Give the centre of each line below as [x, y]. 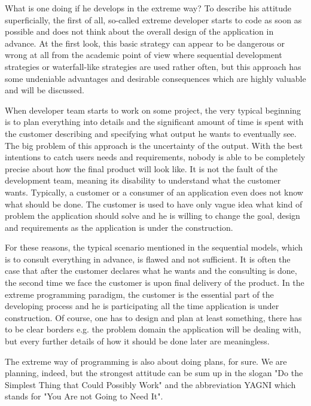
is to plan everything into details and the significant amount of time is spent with [154, 122]
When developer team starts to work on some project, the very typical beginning [153, 110]
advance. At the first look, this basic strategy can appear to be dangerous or [145, 43]
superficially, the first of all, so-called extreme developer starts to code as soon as [153, 19]
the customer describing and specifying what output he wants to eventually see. [151, 133]
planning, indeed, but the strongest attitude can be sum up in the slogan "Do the [154, 373]
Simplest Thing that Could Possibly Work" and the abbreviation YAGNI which [150, 384]
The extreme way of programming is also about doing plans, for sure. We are [146, 361]
